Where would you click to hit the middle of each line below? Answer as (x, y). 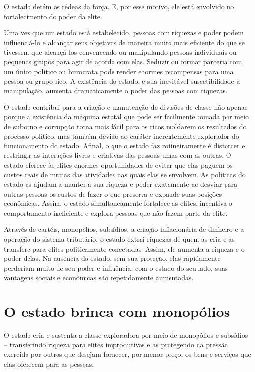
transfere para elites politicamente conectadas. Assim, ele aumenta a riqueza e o (124, 248)
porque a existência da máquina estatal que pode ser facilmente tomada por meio (127, 116)
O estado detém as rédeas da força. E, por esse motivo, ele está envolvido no (119, 6)
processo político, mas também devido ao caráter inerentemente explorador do (122, 136)
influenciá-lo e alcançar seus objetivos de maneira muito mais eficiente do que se (125, 42)
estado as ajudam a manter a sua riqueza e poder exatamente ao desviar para (121, 184)
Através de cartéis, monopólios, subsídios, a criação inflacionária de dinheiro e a (124, 229)
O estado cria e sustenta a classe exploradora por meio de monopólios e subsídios (126, 335)
